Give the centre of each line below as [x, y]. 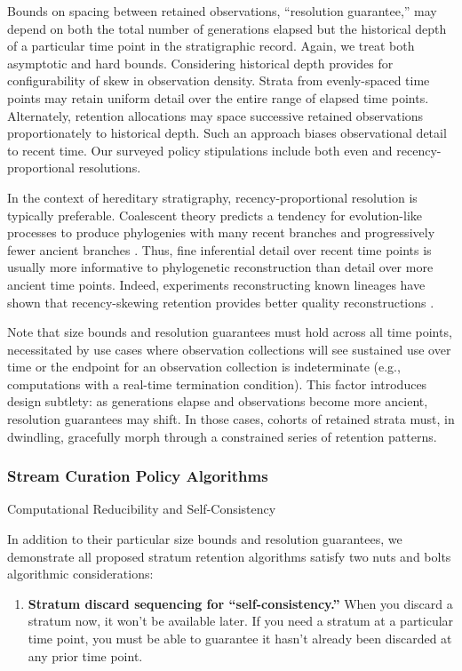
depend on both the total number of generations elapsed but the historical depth [227, 28]
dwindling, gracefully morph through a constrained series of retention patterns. [222, 436]
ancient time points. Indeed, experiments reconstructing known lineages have [216, 284]
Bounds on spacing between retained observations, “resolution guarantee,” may [222, 11]
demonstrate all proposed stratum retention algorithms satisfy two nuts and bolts [229, 556]
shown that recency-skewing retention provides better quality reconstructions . [221, 302]
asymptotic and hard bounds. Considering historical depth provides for [200, 63]
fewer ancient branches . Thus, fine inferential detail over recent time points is [219, 249]
